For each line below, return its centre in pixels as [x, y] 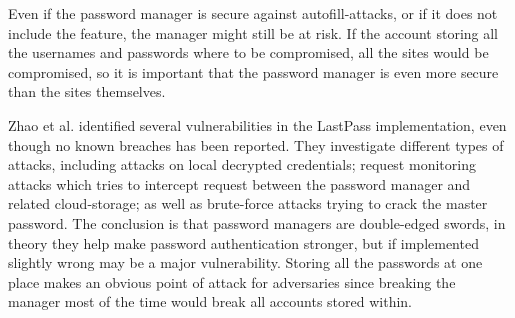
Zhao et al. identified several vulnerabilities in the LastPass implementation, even [257, 124]
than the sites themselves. [87, 91]
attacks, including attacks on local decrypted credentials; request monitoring [242, 164]
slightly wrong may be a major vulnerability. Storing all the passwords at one [245, 262]
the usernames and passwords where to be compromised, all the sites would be [248, 52]
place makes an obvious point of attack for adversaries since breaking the [232, 281]
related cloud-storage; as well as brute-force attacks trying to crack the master [248, 203]
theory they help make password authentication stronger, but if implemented [243, 242]
